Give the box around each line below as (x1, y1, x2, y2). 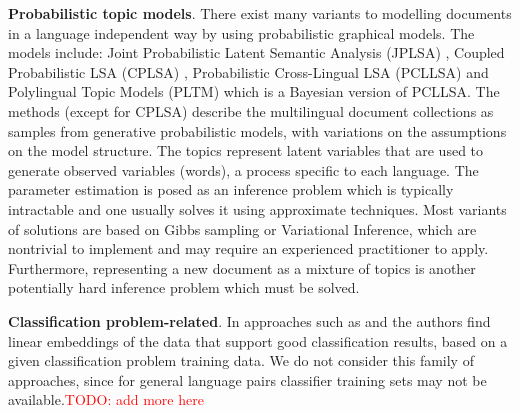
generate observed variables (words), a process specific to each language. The (8, 159, 479, 180)
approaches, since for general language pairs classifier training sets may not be (8, 369, 487, 390)
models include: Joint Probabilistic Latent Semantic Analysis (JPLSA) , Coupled (8, 42, 505, 63)
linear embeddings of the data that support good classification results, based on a (8, 330, 508, 351)
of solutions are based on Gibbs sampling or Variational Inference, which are (8, 218, 477, 239)
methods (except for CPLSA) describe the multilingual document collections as (8, 100, 494, 121)
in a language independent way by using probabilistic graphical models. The (8, 22, 475, 43)
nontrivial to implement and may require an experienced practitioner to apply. (8, 238, 489, 259)
